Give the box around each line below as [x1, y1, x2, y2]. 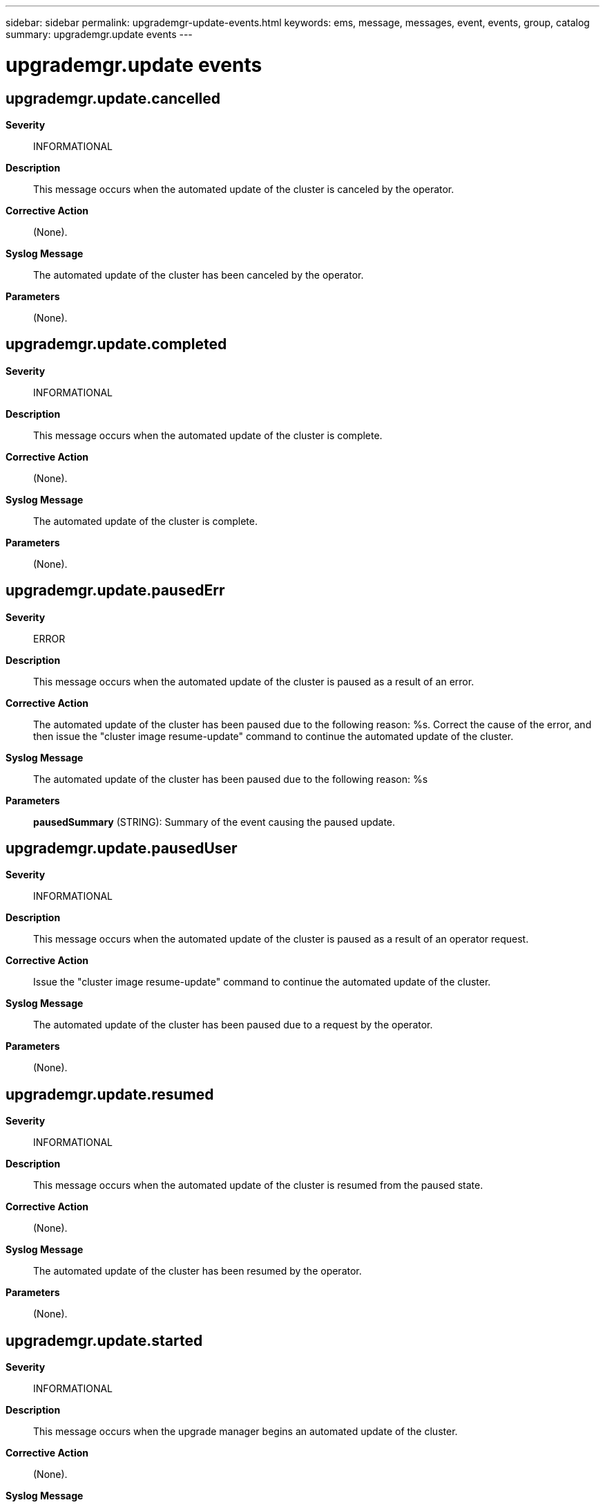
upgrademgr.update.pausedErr [6, 582, 225, 600]
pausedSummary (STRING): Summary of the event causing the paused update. [33, 815, 396, 828]
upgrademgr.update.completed [6, 335, 227, 353]
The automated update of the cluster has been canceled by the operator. [33, 268, 364, 281]
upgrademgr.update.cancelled [6, 89, 221, 107]
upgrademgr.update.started [6, 1331, 203, 1349]
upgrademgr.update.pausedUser [6, 840, 238, 858]
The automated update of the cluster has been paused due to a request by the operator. [33, 1019, 433, 1031]
